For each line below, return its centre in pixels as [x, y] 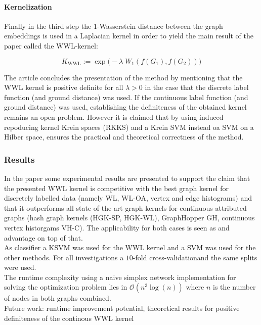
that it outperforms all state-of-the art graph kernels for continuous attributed [125, 207]
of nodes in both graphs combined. [58, 298]
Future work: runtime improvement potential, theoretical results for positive [122, 308]
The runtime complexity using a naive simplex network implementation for [120, 277]
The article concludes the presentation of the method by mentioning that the [123, 77]
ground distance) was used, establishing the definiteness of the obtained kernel [125, 107]
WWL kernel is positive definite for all [64, 87]
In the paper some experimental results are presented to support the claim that [127, 178]
